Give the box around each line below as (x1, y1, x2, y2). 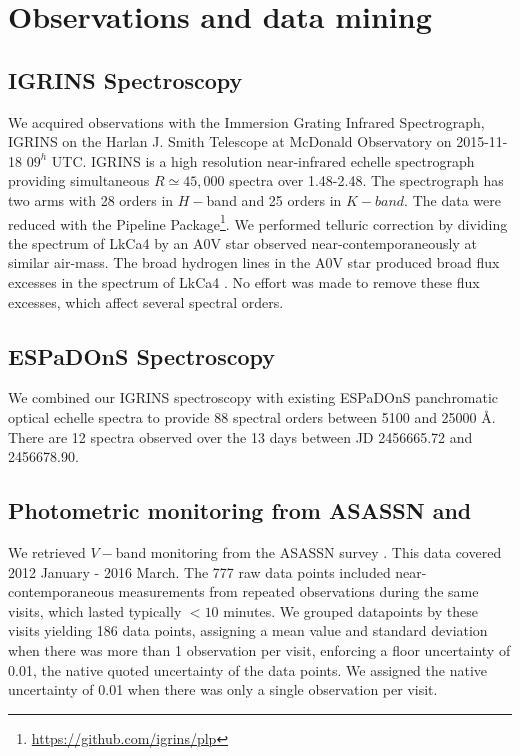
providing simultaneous (8, 170, 150, 191)
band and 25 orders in (206, 189, 342, 210)
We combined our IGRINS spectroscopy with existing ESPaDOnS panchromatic (8, 387, 499, 408)
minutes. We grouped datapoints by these (223, 600, 478, 621)
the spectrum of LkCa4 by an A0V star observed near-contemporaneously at (8, 232, 477, 253)
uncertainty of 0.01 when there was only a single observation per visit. (8, 679, 438, 700)
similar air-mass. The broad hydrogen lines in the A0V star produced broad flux (8, 252, 500, 273)
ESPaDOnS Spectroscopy (8, 340, 275, 371)
